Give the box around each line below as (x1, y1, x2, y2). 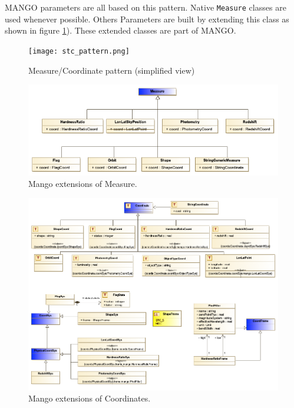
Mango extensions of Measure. (28, 177, 137, 190)
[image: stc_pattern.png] (28, 47, 130, 55)
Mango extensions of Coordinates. (28, 392, 151, 404)
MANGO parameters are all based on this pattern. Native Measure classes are (5, 1, 286, 13)
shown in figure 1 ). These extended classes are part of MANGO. (5, 24, 236, 37)
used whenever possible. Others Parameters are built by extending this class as (5, 12, 289, 25)
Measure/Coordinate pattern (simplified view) (28, 64, 195, 76)
